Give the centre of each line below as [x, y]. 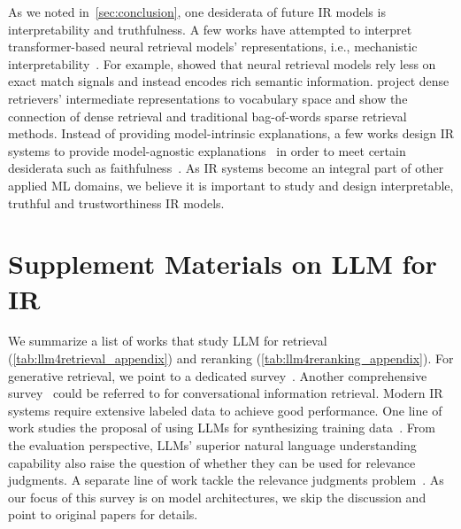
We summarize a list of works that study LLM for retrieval [168, 341]
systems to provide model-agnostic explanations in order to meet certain [207, 150]
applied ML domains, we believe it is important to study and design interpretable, [231, 185]
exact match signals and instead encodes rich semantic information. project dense [229, 81]
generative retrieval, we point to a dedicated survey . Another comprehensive [218, 375]
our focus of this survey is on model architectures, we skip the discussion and [217, 497]
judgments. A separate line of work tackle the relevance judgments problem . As [226, 480]
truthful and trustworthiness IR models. [116, 202]
